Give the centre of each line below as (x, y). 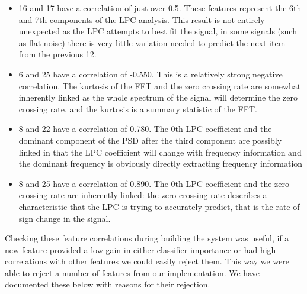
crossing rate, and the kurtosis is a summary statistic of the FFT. (138, 109)
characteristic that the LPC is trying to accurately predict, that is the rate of (159, 206)
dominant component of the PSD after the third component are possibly (150, 140)
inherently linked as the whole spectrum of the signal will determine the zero (158, 97)
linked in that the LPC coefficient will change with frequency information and (160, 152)
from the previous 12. (57, 54)
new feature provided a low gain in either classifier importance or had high (140, 249)
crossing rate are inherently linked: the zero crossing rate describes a (143, 195)
